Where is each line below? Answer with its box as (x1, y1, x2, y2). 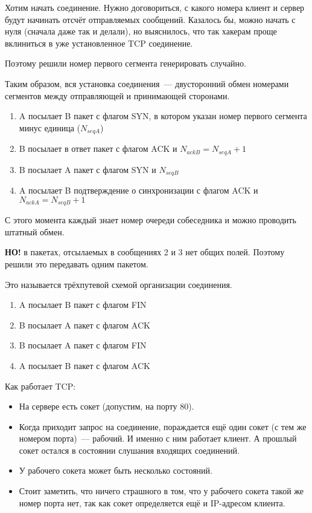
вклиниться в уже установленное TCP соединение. (5, 36, 193, 49)
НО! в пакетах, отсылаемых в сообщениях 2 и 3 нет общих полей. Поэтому (5, 246, 285, 258)
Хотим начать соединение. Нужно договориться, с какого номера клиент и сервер (5, 1, 305, 13)
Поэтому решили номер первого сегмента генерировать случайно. (5, 57, 246, 70)
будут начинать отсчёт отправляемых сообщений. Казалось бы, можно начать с (5, 13, 296, 25)
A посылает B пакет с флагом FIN (19, 298, 147, 311)
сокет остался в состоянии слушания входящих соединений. (19, 443, 240, 456)
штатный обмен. (5, 225, 65, 238)
